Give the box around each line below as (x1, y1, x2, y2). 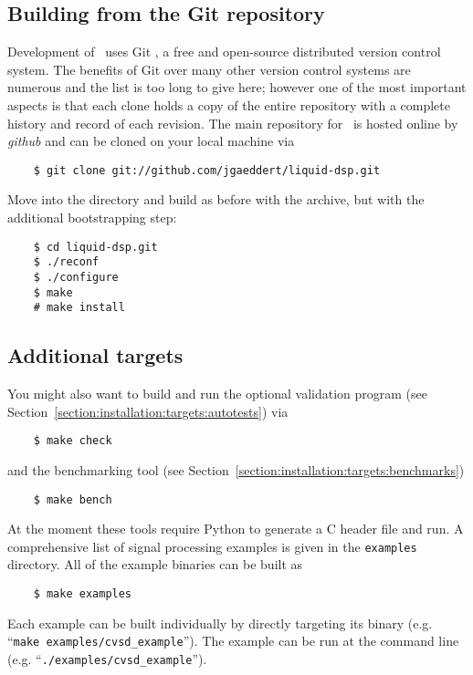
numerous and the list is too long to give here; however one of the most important (7, 78, 467, 97)
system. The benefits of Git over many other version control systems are (7, 59, 411, 78)
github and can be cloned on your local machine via (7, 131, 295, 151)
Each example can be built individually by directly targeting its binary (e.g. (7, 613, 433, 632)
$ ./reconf (33, 255, 100, 269)
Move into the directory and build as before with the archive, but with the (7, 190, 425, 209)
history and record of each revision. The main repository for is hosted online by (7, 113, 458, 132)
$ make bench (33, 493, 112, 506)
